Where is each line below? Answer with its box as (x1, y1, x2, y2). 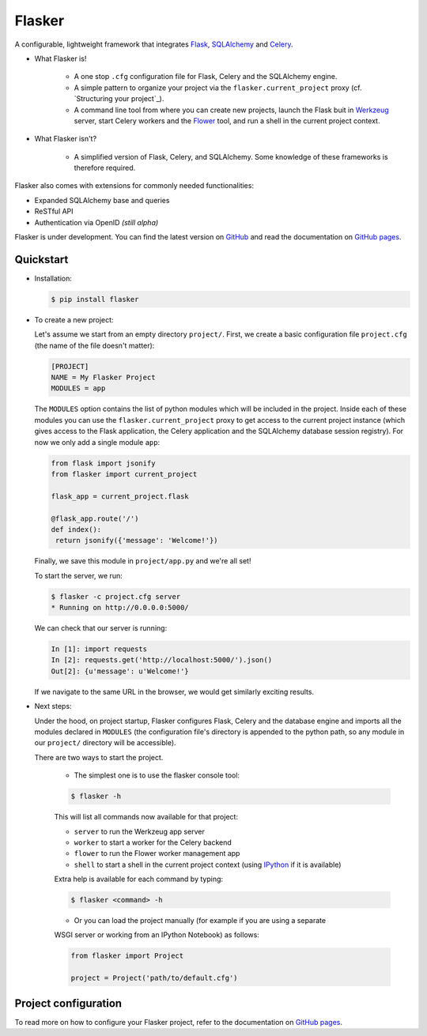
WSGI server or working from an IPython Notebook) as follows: (54, 930, 260, 940)
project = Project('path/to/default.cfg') (70, 974, 238, 983)
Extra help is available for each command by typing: (54, 874, 224, 884)
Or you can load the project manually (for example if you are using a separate (74, 916, 327, 925)
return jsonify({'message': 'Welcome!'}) (55, 536, 218, 545)
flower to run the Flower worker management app (74, 849, 240, 858)
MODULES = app (51, 384, 106, 393)
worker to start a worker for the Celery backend (74, 838, 232, 847)
